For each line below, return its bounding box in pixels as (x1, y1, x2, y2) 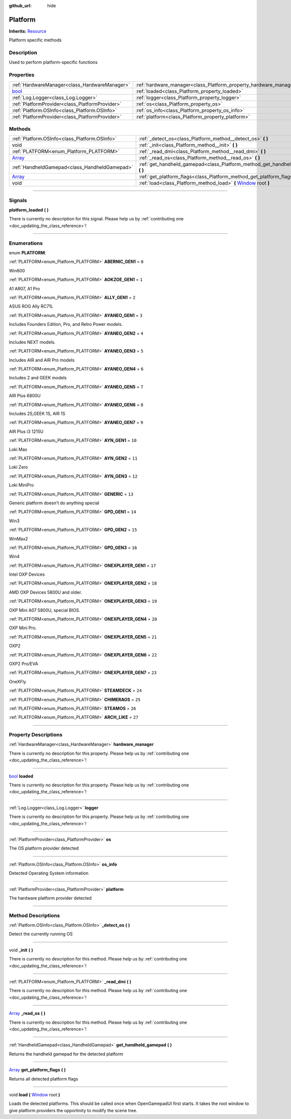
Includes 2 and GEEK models (9, 375, 67, 381)
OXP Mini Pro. (9, 625, 37, 631)
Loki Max (9, 446, 28, 452)
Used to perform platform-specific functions (9, 59, 98, 65)
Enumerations (9, 240, 43, 247)
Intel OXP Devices (9, 571, 45, 577)
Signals (9, 197, 27, 204)
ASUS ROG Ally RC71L (9, 303, 53, 309)
